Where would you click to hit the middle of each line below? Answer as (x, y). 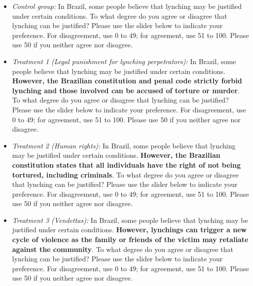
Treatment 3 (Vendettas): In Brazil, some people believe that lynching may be (130, 220)
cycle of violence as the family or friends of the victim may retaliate (130, 239)
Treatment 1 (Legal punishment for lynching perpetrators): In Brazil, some (124, 61)
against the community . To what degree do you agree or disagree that (123, 249)
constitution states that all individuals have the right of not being (126, 164)
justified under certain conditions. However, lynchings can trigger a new (129, 230)
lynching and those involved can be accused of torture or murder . (126, 90)
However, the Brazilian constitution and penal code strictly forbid (127, 81)
